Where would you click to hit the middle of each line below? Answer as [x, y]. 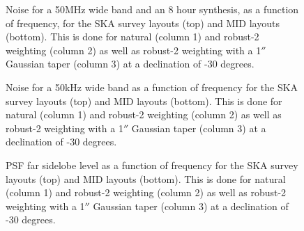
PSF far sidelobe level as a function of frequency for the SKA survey [152, 165]
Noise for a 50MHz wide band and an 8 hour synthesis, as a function [152, 9]
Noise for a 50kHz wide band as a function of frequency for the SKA [152, 87]
